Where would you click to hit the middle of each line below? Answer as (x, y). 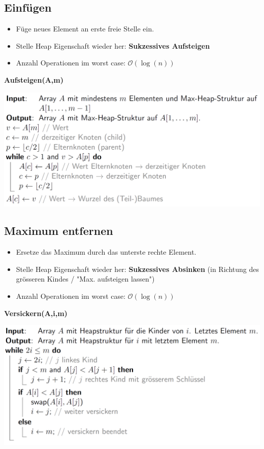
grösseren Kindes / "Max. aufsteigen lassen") (85, 279)
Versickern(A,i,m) (36, 313)
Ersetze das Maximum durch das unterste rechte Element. (106, 252)
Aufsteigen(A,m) (34, 79)
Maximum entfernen (59, 231)
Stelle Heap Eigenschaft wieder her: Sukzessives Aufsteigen (113, 45)
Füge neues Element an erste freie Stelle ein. (85, 29)
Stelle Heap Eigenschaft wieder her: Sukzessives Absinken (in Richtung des (137, 269)
